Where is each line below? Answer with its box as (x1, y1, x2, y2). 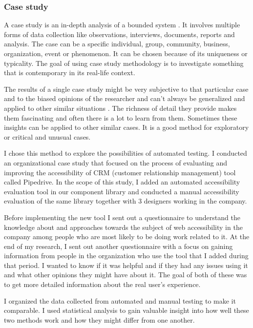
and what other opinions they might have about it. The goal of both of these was (4, 269, 247, 280)
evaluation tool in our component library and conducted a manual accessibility (4, 186, 239, 196)
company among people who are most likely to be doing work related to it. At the (4, 231, 250, 242)
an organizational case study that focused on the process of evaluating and (4, 157, 228, 167)
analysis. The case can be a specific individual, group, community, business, (4, 39, 230, 49)
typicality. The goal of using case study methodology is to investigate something (4, 58, 244, 68)
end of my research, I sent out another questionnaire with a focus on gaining (4, 241, 233, 251)
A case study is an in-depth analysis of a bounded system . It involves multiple (4, 20, 240, 30)
